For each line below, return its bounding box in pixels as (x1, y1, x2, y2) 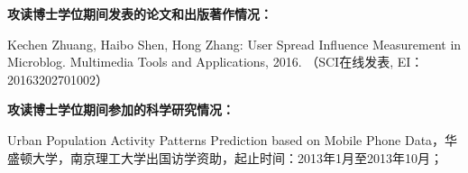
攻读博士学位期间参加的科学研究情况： (7, 100, 234, 119)
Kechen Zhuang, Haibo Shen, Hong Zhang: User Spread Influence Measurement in (7, 34, 462, 53)
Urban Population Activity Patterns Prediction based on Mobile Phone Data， (7, 130, 445, 149)
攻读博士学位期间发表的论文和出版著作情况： (7, 5, 272, 23)
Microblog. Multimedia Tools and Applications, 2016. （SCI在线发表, (7, 52, 394, 71)
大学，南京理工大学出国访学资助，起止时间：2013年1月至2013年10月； (32, 148, 443, 167)
